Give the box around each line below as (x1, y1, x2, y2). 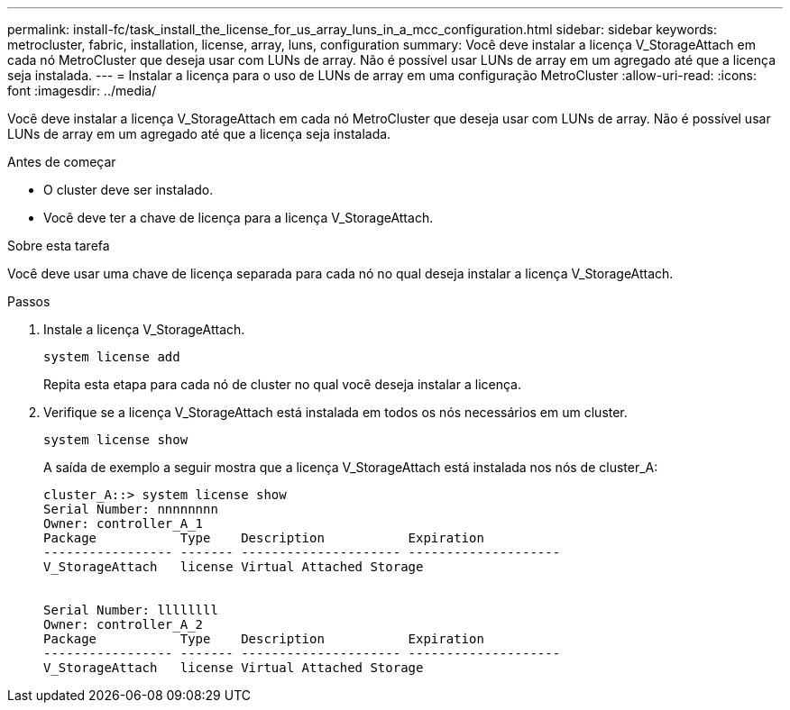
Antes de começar (7, 154, 116, 169)
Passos (7, 294, 51, 309)
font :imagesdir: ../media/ (7, 83, 157, 98)
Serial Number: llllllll (43, 603, 218, 617)
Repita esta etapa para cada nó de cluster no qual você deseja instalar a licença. (43, 377, 521, 392)
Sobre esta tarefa (7, 238, 110, 253)
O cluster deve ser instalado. (43, 182, 214, 197)
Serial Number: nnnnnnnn (43, 502, 218, 516)
